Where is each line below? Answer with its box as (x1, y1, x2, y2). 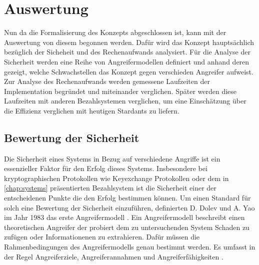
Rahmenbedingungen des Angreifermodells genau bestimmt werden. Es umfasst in (4, 241, 255, 252)
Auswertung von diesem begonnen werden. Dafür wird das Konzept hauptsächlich (4, 36, 254, 47)
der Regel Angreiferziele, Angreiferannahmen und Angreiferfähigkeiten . (4, 251, 223, 261)
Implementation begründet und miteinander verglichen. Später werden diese (4, 85, 237, 96)
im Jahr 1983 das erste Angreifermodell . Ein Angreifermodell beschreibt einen (4, 212, 245, 222)
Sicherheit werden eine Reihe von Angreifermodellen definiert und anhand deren (4, 56, 249, 66)
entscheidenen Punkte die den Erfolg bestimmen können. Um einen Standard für (4, 192, 251, 203)
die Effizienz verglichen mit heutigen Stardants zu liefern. (4, 105, 179, 115)
